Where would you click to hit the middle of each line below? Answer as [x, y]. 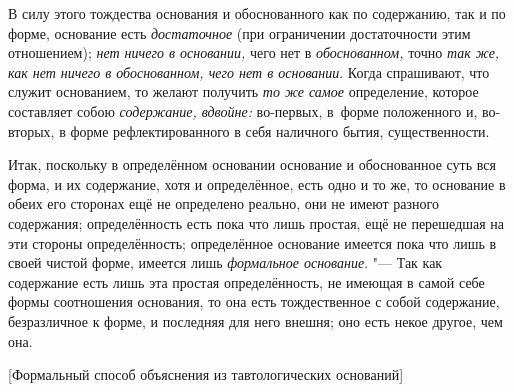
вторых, [31, 130]
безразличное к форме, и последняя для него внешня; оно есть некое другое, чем [255, 320]
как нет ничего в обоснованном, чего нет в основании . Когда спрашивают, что [249, 71]
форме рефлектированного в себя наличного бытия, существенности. [280, 130]
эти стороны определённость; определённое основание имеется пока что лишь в [252, 242]
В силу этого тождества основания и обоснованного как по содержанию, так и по [257, 13]
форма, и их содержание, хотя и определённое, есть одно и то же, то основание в [257, 183]
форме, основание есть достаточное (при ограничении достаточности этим [239, 32]
